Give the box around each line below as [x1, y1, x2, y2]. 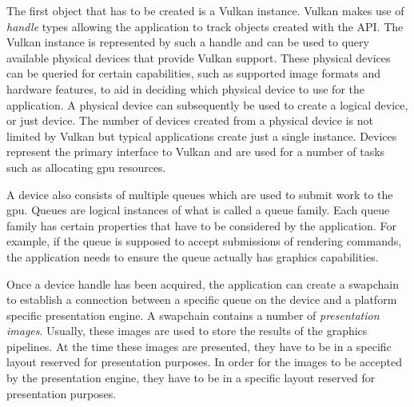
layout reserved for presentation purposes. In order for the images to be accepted [6, 353, 402, 370]
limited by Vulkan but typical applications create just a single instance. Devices [6, 127, 397, 144]
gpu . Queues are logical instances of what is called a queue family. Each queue [6, 202, 390, 218]
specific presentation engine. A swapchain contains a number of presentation [6, 306, 380, 323]
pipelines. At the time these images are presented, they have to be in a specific [6, 337, 392, 354]
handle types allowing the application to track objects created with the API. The [6, 18, 404, 34]
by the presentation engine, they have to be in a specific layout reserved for [6, 369, 376, 386]
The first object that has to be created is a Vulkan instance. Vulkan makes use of [6, 2, 404, 18]
